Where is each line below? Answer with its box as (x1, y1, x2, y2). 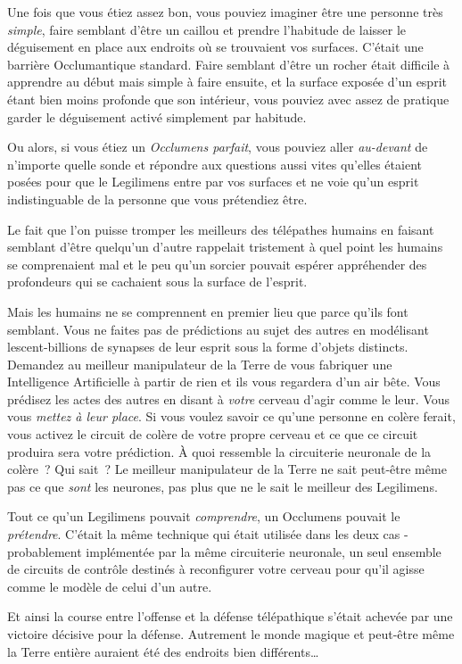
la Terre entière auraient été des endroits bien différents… (7, 642, 319, 660)
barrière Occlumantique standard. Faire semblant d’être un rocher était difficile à (7, 54, 450, 73)
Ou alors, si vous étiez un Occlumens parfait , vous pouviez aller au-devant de (7, 137, 428, 156)
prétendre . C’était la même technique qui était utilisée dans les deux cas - (7, 525, 408, 544)
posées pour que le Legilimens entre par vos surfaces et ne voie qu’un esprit (7, 172, 419, 191)
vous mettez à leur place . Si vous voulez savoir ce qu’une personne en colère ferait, (7, 407, 456, 426)
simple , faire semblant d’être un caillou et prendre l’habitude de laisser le (7, 20, 407, 38)
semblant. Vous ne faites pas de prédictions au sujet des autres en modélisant (7, 320, 429, 338)
